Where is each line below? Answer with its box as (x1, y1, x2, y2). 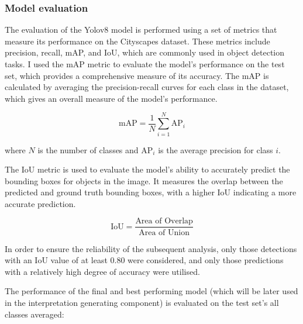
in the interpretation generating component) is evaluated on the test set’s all (5, 296, 279, 308)
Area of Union (139, 228, 190, 237)
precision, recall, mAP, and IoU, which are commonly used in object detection (5, 46, 285, 58)
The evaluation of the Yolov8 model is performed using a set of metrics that (5, 23, 277, 36)
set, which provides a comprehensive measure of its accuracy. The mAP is (5, 69, 269, 81)
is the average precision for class (158, 143, 273, 156)
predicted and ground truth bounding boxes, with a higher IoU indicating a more (5, 186, 297, 198)
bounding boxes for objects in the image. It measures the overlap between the (5, 174, 283, 187)
